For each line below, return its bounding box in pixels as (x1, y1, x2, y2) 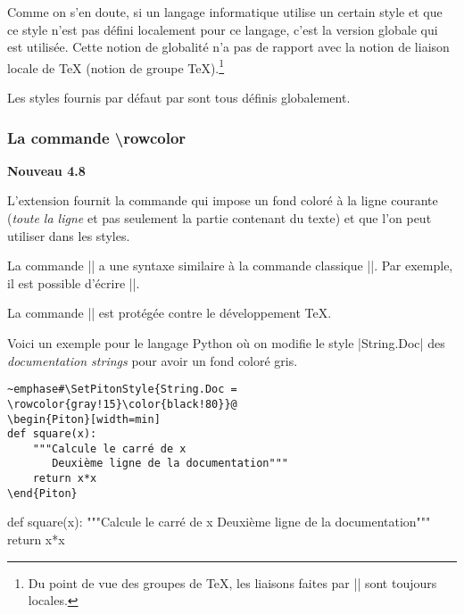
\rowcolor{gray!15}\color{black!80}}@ (7, 397, 237, 411)
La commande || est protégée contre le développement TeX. (7, 303, 332, 322)
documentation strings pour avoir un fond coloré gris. (7, 351, 298, 369)
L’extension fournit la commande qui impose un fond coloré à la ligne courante (7, 191, 438, 210)
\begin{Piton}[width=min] (7, 412, 161, 426)
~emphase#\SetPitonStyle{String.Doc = (7, 383, 237, 396)
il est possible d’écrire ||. (7, 273, 140, 292)
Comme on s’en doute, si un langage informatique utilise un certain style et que (7, 3, 443, 21)
